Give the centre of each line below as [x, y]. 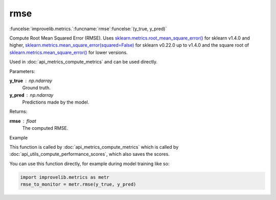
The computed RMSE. [45, 128]
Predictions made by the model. [56, 102]
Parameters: [22, 71]
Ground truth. [36, 88]
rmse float [23, 121]
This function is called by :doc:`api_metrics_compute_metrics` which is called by [94, 147]
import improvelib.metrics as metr [65, 177]
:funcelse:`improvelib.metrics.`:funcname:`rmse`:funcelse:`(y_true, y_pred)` [88, 29]
